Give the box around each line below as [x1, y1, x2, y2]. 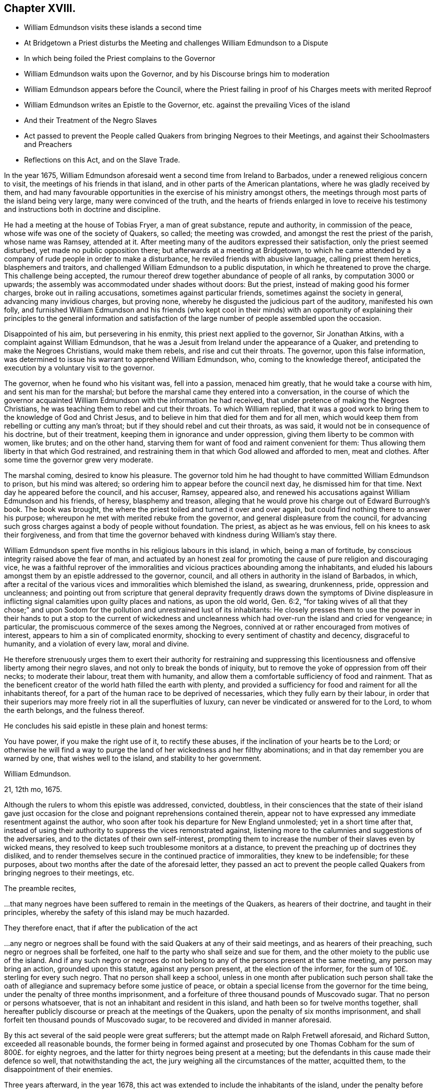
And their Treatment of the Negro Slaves [24, 116, 157, 125]
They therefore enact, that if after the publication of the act [4, 923, 198, 932]
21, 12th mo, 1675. [4, 785, 62, 794]
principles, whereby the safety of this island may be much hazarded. [4, 908, 229, 917]
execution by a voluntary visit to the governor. [4, 363, 155, 372]
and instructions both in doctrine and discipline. [4, 205, 161, 214]
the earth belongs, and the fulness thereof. [4, 706, 144, 715]
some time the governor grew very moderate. [4, 455, 153, 464]
